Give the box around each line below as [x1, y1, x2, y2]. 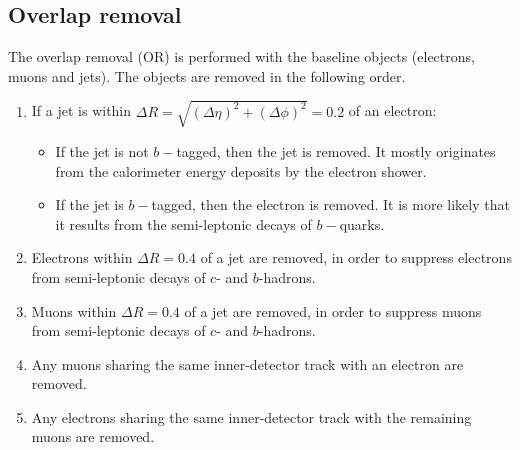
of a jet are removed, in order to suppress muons [184, 300, 482, 321]
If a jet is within [31, 100, 132, 121]
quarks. [339, 213, 385, 234]
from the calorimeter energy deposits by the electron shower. [55, 160, 427, 181]
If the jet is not [55, 140, 149, 161]
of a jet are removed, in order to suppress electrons [200, 247, 512, 268]
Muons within [31, 300, 117, 321]
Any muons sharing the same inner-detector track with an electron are [31, 353, 464, 374]
